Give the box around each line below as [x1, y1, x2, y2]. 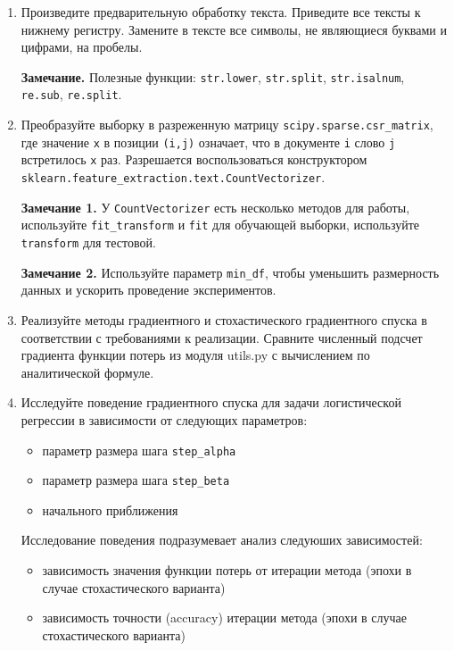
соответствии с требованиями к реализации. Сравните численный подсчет [21, 328, 423, 346]
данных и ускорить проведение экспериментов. [21, 280, 277, 299]
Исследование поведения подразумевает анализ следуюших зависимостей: [21, 530, 423, 549]
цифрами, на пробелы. [21, 38, 143, 56]
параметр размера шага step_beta [42, 471, 230, 489]
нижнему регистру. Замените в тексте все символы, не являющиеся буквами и [21, 20, 447, 38]
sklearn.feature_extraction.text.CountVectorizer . [21, 168, 326, 187]
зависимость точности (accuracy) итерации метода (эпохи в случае [42, 608, 408, 627]
